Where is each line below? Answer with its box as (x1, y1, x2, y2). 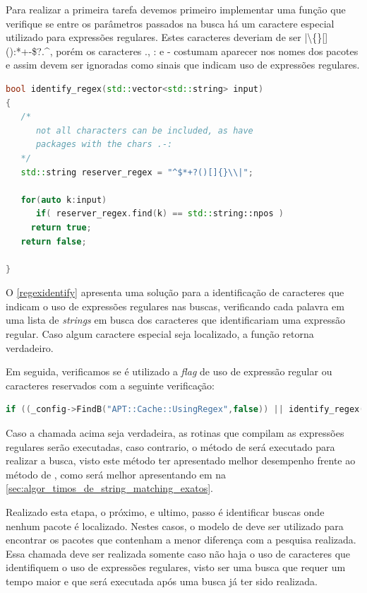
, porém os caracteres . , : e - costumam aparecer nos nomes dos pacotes (49, 43, 359, 58)
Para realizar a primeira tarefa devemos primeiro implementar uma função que (6, 2, 346, 16)
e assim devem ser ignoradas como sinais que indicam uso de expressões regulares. (6, 57, 360, 72)
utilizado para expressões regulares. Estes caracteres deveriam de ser (6, 30, 301, 45)
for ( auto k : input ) (20, 194, 107, 205)
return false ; (20, 236, 87, 247)
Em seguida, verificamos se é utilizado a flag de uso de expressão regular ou (6, 364, 332, 379)
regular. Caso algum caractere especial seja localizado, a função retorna (6, 327, 314, 341)
